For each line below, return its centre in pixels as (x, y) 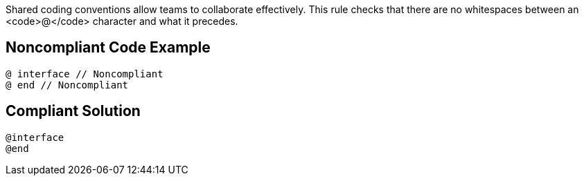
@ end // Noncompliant (67, 85)
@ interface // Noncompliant (85, 74)
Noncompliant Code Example (108, 48)
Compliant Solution (73, 111)
